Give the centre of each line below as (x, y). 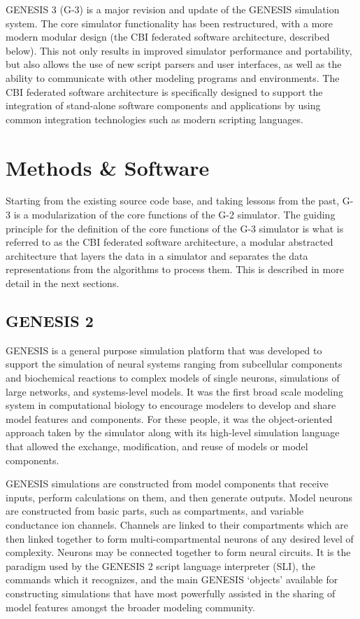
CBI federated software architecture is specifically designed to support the (164, 91)
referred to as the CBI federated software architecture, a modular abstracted (170, 242)
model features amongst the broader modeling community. (130, 607)
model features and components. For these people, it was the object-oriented (169, 418)
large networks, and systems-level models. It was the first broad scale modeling (174, 391)
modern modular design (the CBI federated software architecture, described (168, 37)
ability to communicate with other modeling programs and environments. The (173, 77)
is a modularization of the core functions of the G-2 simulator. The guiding (174, 215)
